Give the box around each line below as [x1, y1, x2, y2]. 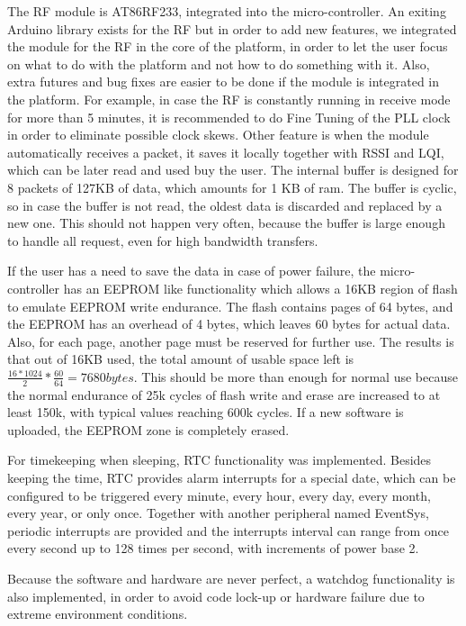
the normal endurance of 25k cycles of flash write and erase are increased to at [7, 385, 441, 404]
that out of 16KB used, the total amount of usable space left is [7, 349, 354, 368]
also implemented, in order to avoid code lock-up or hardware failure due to [7, 586, 425, 605]
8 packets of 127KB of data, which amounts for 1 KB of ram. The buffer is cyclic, [7, 177, 457, 196]
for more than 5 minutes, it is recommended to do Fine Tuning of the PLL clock [7, 107, 451, 126]
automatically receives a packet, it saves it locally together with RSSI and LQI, [7, 142, 444, 161]
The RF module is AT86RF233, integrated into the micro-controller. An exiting [7, 2, 446, 20]
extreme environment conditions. [7, 604, 188, 623]
